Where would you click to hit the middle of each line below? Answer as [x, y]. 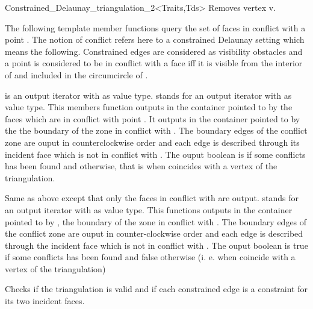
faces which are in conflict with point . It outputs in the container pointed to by [153, 118]
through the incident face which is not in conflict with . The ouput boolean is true [156, 245]
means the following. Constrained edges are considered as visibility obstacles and [154, 51]
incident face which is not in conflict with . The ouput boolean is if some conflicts [155, 154]
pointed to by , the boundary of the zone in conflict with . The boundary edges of [156, 221]
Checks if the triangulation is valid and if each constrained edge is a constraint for [156, 289]
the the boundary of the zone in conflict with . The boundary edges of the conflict [156, 130]
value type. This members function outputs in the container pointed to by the [149, 107]
